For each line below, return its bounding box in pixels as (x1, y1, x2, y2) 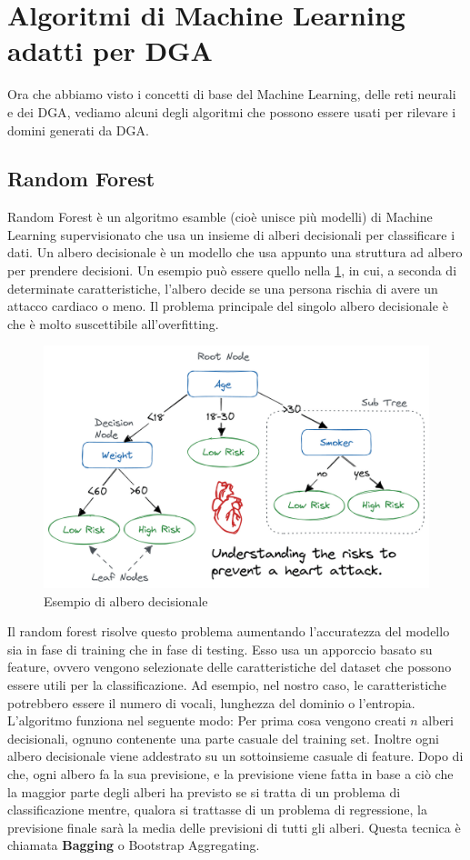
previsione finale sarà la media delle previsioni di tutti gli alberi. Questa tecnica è (7, 817, 461, 836)
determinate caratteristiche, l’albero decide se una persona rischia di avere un (7, 278, 438, 297)
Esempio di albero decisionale (44, 591, 208, 610)
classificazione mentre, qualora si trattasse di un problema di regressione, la (7, 800, 427, 819)
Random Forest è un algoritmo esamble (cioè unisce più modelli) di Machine (7, 207, 433, 226)
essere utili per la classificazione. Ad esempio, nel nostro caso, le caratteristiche (7, 675, 446, 695)
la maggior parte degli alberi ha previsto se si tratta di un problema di (7, 782, 401, 801)
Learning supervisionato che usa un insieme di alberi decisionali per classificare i (7, 225, 455, 244)
